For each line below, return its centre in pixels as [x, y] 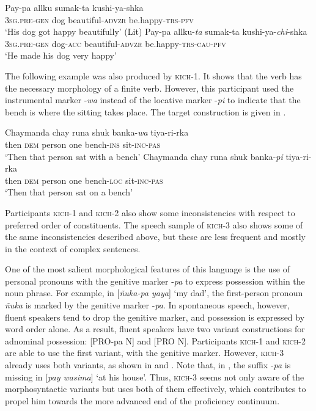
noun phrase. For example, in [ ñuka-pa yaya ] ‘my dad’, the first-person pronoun [154, 293]
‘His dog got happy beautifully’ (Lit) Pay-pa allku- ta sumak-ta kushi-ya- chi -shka [156, 31]
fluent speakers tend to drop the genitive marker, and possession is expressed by [155, 317]
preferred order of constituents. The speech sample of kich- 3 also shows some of [154, 224]
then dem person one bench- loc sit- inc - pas [84, 180]
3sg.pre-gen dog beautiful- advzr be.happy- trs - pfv [99, 19]
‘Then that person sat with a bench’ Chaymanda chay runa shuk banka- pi [144, 156]
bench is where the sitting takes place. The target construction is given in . [145, 111]
